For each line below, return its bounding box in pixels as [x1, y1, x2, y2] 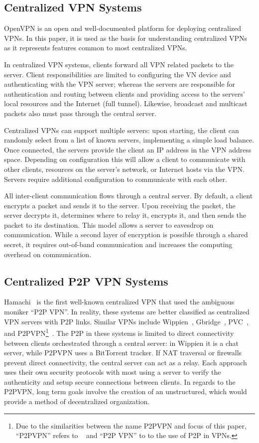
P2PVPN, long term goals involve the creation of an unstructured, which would [4, 386, 247, 397]
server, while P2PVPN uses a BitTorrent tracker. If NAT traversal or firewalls [4, 347, 242, 358]
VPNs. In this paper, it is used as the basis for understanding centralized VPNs [4, 32, 248, 43]
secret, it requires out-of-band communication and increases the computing [4, 239, 233, 250]
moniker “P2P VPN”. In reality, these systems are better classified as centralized [4, 306, 250, 317]
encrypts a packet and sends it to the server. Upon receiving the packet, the [4, 200, 236, 210]
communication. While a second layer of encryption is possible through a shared [4, 229, 248, 240]
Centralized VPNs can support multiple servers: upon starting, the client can [4, 125, 239, 135]
